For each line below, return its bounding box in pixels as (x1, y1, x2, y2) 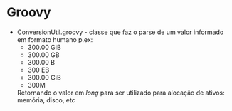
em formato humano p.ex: (16, 35, 93, 43)
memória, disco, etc (16, 95, 75, 104)
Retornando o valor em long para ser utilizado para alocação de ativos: (16, 88, 225, 97)
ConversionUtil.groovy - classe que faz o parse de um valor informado (16, 28, 224, 36)
